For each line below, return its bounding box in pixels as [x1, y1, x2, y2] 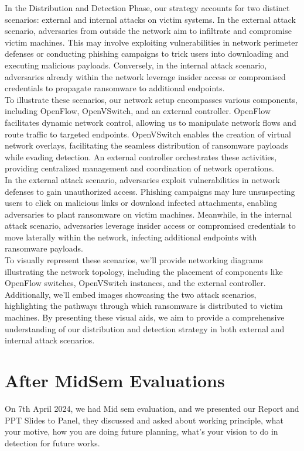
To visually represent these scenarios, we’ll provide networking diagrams [5, 254, 263, 266]
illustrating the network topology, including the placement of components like [5, 265, 283, 277]
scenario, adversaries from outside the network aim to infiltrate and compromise [5, 25, 292, 37]
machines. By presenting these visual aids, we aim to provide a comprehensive [5, 311, 285, 323]
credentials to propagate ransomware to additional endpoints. [5, 82, 225, 94]
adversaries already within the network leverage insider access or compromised [5, 70, 286, 82]
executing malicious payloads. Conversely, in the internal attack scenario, [5, 58, 267, 71]
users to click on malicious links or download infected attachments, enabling [5, 197, 278, 209]
